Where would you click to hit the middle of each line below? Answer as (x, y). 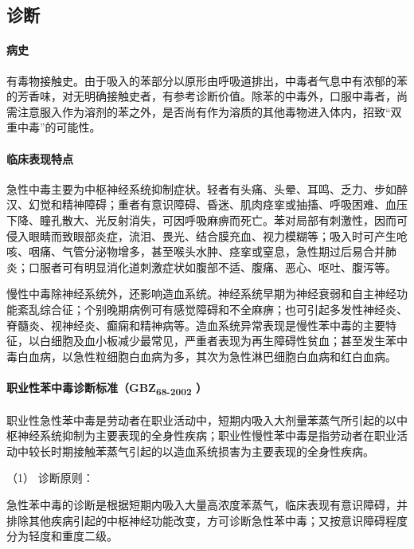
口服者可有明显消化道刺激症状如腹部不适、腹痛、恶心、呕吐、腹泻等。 (212, 267)
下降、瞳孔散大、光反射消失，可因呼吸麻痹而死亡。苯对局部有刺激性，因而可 (207, 220)
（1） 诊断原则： (50, 478)
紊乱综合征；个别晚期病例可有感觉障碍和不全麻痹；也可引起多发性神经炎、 (212, 309)
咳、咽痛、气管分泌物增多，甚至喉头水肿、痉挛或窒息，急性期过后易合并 (196, 251)
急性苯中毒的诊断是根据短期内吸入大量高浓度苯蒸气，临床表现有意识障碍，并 (207, 504)
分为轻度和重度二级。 (62, 536)
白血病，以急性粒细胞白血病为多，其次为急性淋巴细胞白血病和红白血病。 (207, 356)
